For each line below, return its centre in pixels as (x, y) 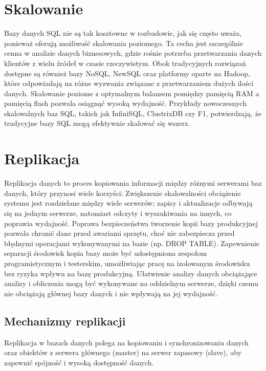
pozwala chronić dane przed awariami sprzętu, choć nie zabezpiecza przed (119, 233)
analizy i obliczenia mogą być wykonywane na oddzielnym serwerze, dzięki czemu (131, 283)
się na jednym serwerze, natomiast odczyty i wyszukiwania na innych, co (118, 213)
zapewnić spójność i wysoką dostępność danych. (79, 362)
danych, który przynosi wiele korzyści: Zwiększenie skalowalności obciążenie (123, 193)
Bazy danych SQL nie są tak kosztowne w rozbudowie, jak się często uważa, (123, 33)
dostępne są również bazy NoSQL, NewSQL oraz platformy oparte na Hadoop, (127, 73)
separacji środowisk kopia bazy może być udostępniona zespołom (106, 253)
